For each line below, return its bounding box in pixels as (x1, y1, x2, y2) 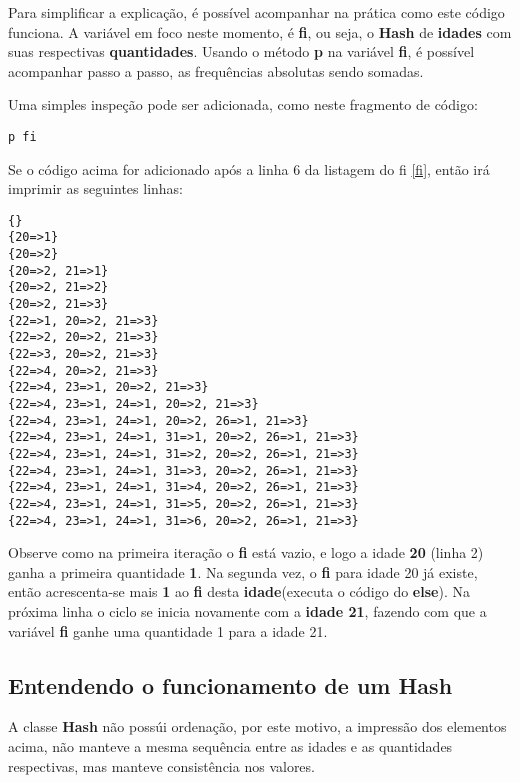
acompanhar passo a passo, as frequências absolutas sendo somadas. (8, 60, 424, 81)
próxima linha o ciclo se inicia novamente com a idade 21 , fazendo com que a (8, 601, 487, 622)
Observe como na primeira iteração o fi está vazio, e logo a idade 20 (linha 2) (8, 542, 484, 563)
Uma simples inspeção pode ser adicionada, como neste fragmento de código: (8, 94, 478, 115)
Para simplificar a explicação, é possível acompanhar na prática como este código (8, 2, 505, 22)
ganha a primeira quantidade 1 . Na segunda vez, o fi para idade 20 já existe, (8, 561, 478, 582)
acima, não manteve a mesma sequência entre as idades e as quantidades (8, 736, 453, 757)
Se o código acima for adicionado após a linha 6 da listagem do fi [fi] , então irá (8, 158, 490, 179)
